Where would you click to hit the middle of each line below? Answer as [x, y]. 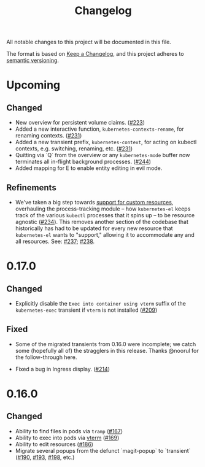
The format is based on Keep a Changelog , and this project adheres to [95, 54]
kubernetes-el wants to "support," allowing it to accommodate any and [105, 235]
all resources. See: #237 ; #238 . [55, 241]
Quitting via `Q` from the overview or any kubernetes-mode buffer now [102, 155]
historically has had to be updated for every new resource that [94, 228]
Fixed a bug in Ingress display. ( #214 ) [63, 369]
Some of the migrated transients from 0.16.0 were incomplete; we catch [106, 344]
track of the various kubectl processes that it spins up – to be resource [105, 215]
